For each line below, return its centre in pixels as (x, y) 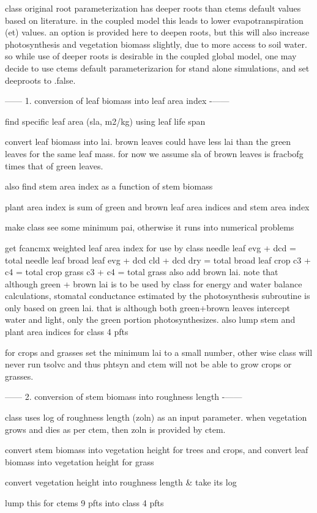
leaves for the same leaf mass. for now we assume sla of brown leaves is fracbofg (154, 153)
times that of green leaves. (54, 165)
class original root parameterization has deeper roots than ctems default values (153, 8)
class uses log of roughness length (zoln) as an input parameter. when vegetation (156, 417)
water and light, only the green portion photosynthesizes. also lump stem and (150, 319)
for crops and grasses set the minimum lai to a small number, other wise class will (159, 352)
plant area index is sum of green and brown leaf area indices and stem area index (157, 206)
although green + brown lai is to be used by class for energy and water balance (154, 283)
